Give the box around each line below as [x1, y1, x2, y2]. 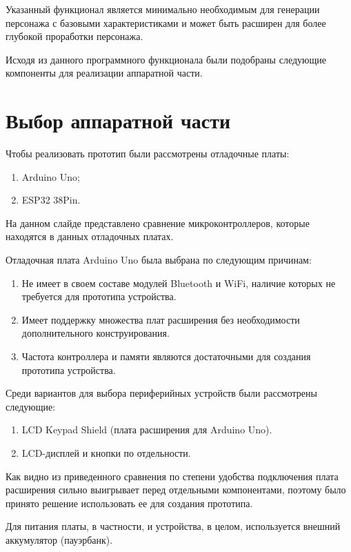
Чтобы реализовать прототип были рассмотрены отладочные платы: [6, 146, 290, 161]
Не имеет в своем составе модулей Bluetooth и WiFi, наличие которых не [21, 275, 336, 290]
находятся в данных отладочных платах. [6, 229, 174, 244]
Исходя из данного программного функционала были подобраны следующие [6, 52, 326, 66]
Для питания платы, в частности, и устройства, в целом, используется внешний [6, 519, 341, 533]
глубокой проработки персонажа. [6, 29, 143, 43]
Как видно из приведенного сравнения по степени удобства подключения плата [6, 469, 339, 483]
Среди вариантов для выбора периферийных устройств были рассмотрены [6, 386, 317, 400]
